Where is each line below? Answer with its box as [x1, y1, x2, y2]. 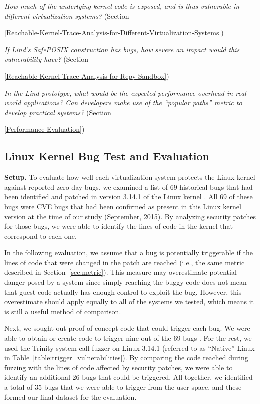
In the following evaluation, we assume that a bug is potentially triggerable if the [4, 247, 253, 258]
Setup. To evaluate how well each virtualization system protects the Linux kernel [4, 172, 255, 182]
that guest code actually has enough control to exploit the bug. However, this [4, 286, 242, 297]
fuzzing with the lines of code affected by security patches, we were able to [4, 362, 233, 372]
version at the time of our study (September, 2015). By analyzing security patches [4, 211, 256, 221]
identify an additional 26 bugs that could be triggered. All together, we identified [4, 372, 253, 382]
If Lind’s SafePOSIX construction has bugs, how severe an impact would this [4, 44, 240, 54]
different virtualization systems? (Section [4, 10, 129, 21]
